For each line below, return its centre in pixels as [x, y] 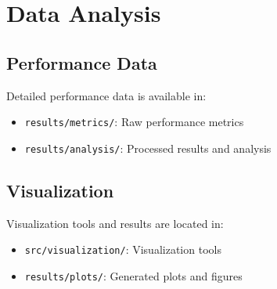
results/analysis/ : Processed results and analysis [148, 148]
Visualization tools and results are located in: [115, 223]
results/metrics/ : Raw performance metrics [134, 122]
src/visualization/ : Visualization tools [123, 249]
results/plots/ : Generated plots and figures [133, 275]
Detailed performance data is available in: [106, 95]
